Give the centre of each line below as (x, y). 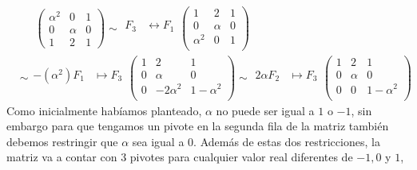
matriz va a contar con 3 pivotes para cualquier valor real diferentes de (180, 157)
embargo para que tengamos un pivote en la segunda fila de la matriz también (198, 126)
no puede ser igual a (265, 110)
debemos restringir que (62, 141)
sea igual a (158, 141)
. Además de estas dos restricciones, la (287, 141)
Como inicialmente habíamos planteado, (104, 110)
